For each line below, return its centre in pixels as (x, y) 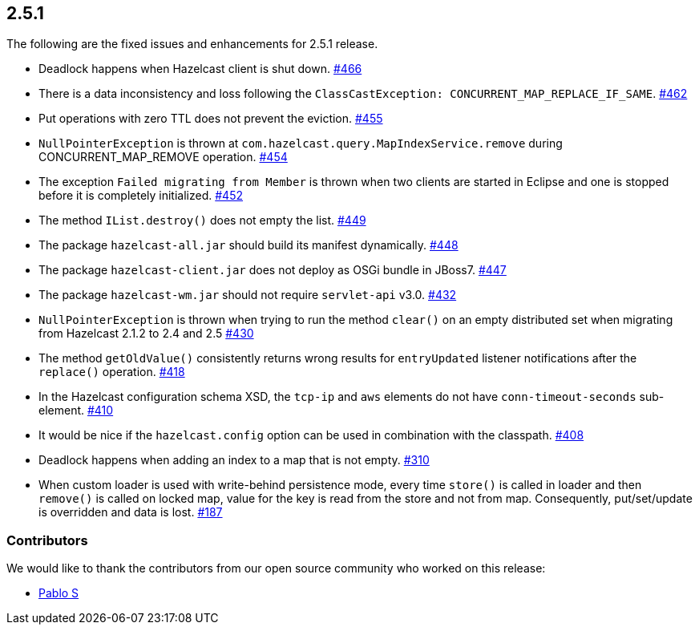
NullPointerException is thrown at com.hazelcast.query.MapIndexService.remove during (301, 144)
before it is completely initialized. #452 (141, 196)
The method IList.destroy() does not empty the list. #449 (202, 220)
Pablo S (59, 593)
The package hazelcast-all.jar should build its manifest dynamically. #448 (248, 245)
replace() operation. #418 (112, 372)
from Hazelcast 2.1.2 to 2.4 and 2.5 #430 (146, 334)
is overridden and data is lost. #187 (131, 512)
